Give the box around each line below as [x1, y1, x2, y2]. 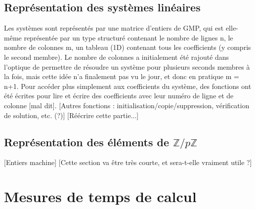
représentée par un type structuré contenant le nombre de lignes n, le [24, 32, 233, 42]
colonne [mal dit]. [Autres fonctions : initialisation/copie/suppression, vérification [4, 100, 250, 110]
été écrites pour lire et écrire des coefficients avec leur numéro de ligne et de [4, 90, 234, 101]
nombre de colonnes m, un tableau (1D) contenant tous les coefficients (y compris [4, 42, 251, 52]
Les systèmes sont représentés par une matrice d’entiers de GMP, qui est [4, 23, 224, 33]
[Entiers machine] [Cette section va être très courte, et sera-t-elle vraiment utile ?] [4, 157, 252, 167]
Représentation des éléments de [4, 134, 170, 149]
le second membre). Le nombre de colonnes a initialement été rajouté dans [4, 51, 229, 62]
